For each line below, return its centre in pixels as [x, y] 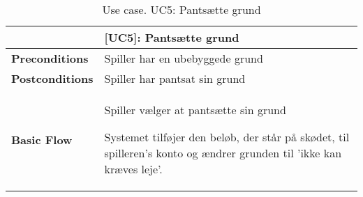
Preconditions [50, 58]
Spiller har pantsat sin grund [175, 78]
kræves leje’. [133, 169]
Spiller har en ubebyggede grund [184, 58]
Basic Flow [42, 139]
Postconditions [52, 78]
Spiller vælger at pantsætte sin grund [195, 110]
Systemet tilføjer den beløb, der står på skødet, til [227, 137]
